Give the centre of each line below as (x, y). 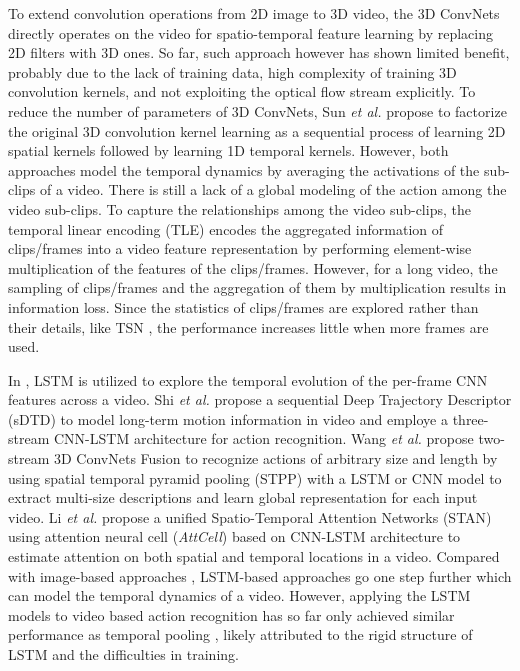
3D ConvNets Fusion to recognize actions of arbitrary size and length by (275, 458)
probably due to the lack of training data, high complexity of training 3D (232, 71)
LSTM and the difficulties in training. (123, 654)
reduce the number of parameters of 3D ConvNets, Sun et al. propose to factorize (257, 110)
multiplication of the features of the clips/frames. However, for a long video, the (253, 267)
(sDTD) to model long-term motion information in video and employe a (228, 418)
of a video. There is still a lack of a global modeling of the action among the (273, 189)
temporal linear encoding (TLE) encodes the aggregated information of (226, 228)
